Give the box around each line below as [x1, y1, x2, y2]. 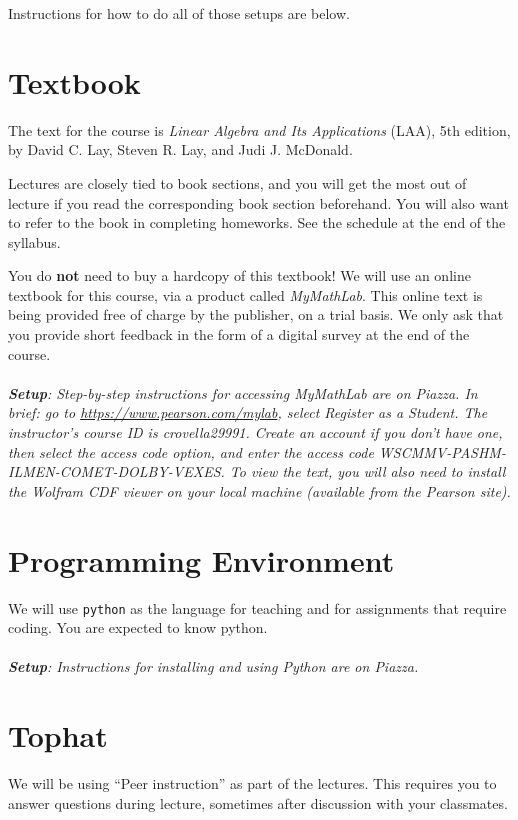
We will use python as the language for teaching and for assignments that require [8, 597, 507, 618]
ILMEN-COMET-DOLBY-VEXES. [8, 461, 225, 482]
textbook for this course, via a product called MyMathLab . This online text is [8, 284, 483, 305]
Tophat [8, 715, 108, 756]
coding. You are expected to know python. [8, 617, 268, 638]
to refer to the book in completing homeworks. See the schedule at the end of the [8, 212, 506, 233]
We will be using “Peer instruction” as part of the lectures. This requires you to [8, 773, 497, 794]
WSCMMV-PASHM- [378, 441, 506, 462]
